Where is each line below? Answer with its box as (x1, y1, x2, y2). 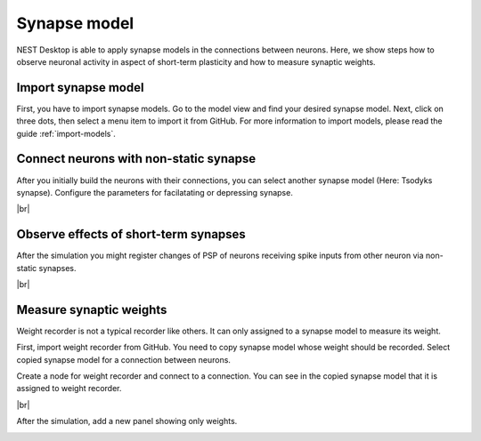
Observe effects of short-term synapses (16, 227, 247, 242)
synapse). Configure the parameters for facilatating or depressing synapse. (16, 187, 293, 197)
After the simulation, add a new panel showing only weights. (16, 416, 238, 427)
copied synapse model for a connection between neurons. (16, 354, 232, 365)
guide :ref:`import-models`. (16, 128, 116, 139)
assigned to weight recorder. (16, 383, 122, 394)
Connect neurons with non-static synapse (16, 151, 257, 166)
